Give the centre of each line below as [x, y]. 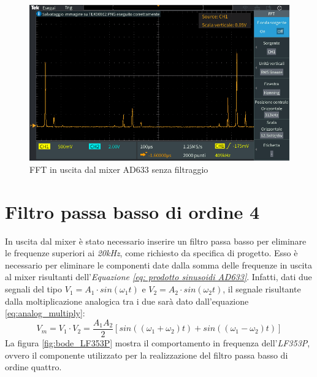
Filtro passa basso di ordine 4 [132, 211]
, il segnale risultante [262, 289]
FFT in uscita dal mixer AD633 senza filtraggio [119, 169]
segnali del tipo [34, 289]
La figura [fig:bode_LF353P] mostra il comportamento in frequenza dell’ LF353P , [158, 342]
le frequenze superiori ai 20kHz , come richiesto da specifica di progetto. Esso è [151, 253]
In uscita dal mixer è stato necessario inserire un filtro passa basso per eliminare [156, 241]
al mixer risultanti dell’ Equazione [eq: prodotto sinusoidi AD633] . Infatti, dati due [158, 277]
